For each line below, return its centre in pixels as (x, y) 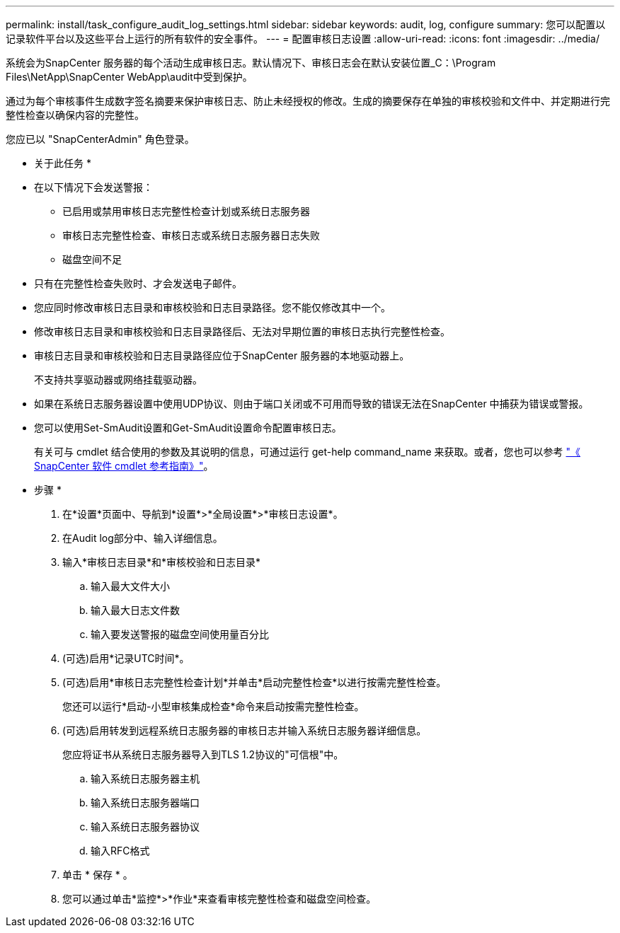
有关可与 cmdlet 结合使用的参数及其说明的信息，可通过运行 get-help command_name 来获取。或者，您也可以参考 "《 (308, 452)
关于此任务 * (63, 163)
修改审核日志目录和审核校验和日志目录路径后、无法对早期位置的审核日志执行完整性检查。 (242, 331)
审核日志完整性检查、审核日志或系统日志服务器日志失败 (191, 235)
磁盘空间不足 (92, 259)
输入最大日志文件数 (135, 610)
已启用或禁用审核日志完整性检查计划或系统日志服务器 (186, 211)
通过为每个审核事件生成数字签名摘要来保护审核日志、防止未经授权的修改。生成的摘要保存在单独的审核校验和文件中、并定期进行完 (308, 101)
